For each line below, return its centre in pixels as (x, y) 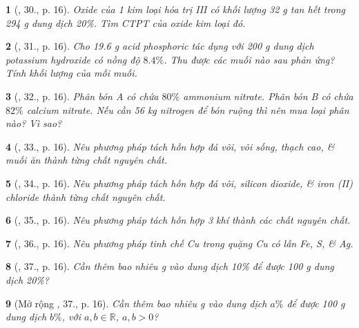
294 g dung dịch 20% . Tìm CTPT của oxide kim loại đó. (126, 22)
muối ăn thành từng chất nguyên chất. (86, 160)
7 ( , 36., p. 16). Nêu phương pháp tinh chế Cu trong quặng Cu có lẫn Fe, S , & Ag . (179, 243)
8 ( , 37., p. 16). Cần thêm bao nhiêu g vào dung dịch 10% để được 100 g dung (170, 266)
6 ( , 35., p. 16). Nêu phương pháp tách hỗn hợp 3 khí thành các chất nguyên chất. (178, 220)
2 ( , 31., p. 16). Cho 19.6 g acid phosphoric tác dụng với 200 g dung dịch (160, 46)
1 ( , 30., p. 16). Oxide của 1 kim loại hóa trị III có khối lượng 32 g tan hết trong (176, 9)
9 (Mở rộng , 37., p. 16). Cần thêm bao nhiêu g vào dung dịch (136, 303)
